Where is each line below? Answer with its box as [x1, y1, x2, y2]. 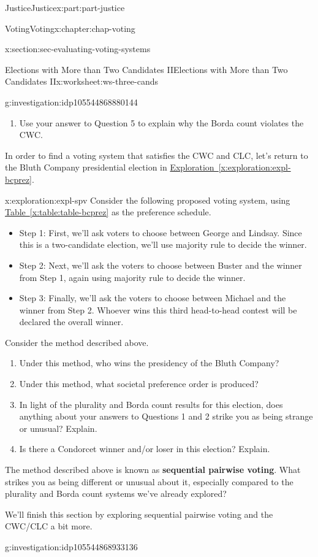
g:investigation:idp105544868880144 [5, 95, 138, 108]
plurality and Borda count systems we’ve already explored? [5, 487, 227, 500]
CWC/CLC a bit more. [5, 520, 93, 532]
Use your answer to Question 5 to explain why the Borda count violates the [19, 116, 304, 129]
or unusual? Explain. [19, 421, 97, 434]
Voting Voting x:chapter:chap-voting [5, 21, 135, 34]
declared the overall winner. [19, 315, 124, 328]
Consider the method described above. [5, 336, 149, 348]
